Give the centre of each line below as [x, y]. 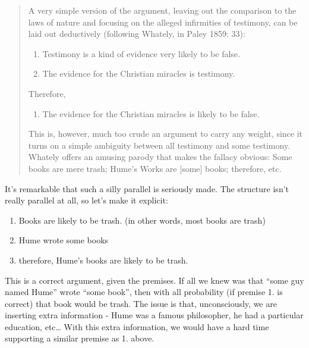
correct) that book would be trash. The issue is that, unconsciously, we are [141, 303]
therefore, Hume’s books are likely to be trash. [103, 260]
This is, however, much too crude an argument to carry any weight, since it [165, 134]
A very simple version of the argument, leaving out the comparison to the [162, 10]
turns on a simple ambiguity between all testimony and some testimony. [159, 145]
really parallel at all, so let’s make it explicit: [86, 200]
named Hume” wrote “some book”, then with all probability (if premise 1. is [144, 292]
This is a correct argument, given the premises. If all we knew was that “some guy [154, 280]
